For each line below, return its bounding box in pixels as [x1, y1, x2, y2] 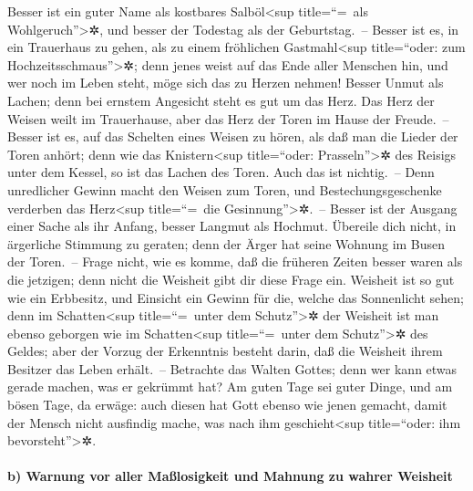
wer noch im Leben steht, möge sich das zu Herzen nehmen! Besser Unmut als [7, 73, 444, 92]
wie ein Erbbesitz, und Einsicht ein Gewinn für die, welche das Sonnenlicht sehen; [7, 287, 465, 307]
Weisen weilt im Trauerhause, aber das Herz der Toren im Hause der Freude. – [7, 109, 449, 128]
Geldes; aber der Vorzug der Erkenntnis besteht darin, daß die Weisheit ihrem [7, 341, 443, 360]
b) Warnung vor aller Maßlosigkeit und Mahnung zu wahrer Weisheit [7, 466, 453, 486]
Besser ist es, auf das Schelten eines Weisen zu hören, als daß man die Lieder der [7, 127, 458, 146]
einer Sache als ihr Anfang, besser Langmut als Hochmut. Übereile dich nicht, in [7, 216, 457, 235]
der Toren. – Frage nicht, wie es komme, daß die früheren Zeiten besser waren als [7, 252, 463, 271]
